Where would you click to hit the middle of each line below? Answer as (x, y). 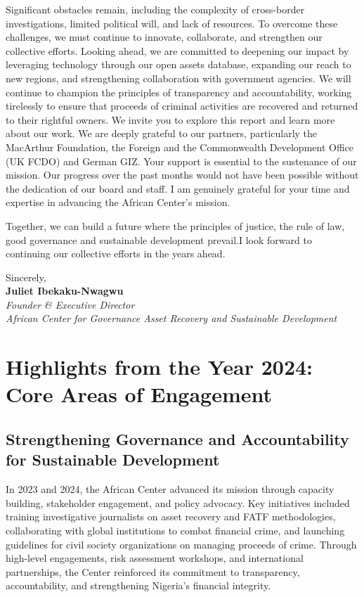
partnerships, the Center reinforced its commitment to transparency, (153, 571)
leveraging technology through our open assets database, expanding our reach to (178, 64)
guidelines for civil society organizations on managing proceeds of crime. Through (181, 544)
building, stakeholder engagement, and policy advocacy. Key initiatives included (178, 502)
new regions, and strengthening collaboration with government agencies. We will (178, 78)
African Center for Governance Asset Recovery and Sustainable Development (171, 318)
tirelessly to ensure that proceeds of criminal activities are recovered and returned (182, 106)
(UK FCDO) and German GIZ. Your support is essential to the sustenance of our (181, 161)
